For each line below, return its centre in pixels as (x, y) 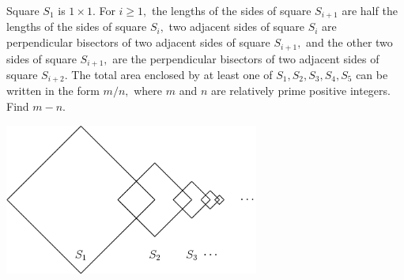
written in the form (53, 91)
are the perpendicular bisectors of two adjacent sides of (246, 58)
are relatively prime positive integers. (300, 91)
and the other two (349, 42)
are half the (370, 10)
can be (372, 74)
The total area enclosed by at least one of (172, 74)
